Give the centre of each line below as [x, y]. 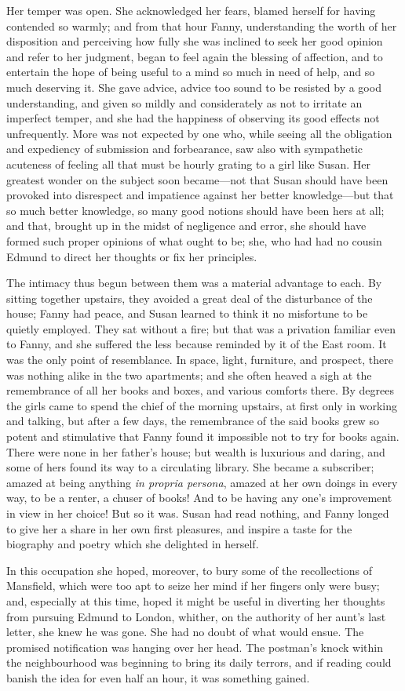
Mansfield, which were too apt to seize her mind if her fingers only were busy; [193, 586]
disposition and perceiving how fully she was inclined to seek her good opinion [195, 41]
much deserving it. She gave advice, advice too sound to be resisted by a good [194, 87]
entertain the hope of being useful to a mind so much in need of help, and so [191, 72]
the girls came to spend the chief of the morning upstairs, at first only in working [202, 405]
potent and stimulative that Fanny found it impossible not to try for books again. [203, 436]
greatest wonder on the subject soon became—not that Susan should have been [197, 179]
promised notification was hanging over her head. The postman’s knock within [195, 647]
